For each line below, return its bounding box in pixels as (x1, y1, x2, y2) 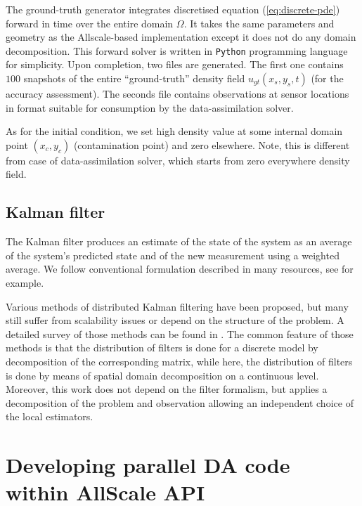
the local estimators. (6, 409, 93, 424)
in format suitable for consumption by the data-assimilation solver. (6, 100, 294, 115)
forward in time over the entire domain (6, 15, 174, 30)
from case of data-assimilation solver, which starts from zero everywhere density (6, 153, 350, 167)
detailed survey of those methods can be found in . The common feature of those (6, 326, 354, 341)
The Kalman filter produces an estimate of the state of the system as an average (6, 234, 352, 249)
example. (6, 275, 44, 290)
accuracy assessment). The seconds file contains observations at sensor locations (6, 86, 349, 101)
